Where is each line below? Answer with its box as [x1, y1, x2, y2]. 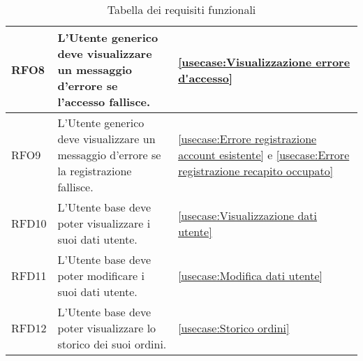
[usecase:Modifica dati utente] [178, 267, 323, 283]
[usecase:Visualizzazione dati [178, 207, 318, 223]
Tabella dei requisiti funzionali [107, 1, 256, 17]
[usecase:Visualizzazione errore [178, 53, 350, 70]
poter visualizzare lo [57, 320, 156, 336]
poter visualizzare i [57, 215, 151, 231]
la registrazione [57, 163, 132, 179]
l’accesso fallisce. [57, 94, 151, 110]
